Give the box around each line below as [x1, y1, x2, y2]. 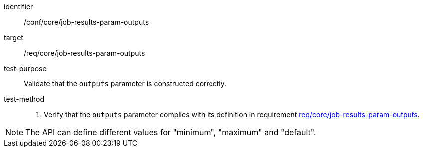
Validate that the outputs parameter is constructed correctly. [24, 79, 227, 88]
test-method [4, 95, 44, 103]
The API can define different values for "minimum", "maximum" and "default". [25, 127, 316, 137]
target [4, 33, 23, 42]
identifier [4, 2, 33, 11]
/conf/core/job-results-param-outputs [24, 18, 149, 26]
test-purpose [4, 64, 47, 73]
